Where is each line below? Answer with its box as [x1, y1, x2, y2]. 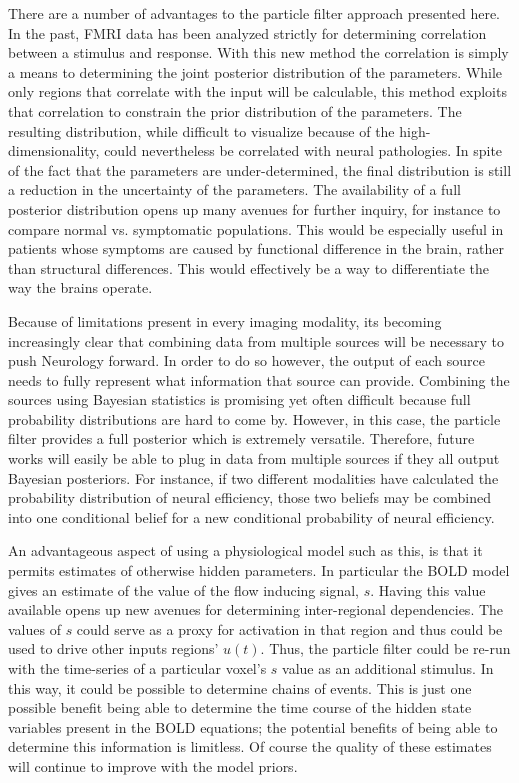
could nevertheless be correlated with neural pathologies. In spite [104, 140, 503, 161]
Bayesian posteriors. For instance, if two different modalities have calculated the [8, 467, 499, 488]
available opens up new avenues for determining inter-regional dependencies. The [8, 599, 504, 620]
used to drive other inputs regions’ [8, 638, 219, 659]
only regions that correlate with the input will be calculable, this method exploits [8, 81, 507, 102]
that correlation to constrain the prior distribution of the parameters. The [8, 100, 462, 121]
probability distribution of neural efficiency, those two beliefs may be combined [8, 487, 491, 508]
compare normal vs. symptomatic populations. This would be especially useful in [8, 218, 504, 239]
